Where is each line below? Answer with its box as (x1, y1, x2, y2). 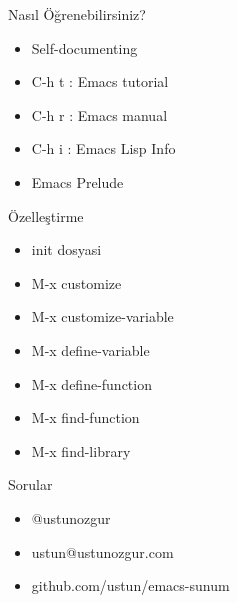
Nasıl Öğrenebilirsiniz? (8, 4, 146, 24)
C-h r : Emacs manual (31, 104, 168, 125)
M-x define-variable (31, 339, 150, 360)
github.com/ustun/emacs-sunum (31, 575, 230, 596)
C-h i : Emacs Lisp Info (31, 138, 176, 159)
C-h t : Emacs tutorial (31, 71, 169, 92)
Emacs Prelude (31, 171, 124, 192)
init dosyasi (31, 239, 102, 260)
